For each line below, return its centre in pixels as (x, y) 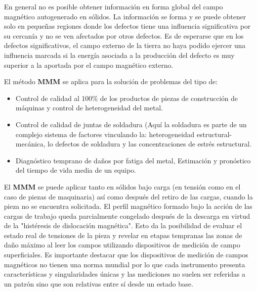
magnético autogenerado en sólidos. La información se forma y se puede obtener (125, 16)
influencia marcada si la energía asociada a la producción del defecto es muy (119, 55)
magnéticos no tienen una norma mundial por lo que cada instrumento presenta (125, 264)
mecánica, (30, 144)
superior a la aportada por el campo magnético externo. (89, 65)
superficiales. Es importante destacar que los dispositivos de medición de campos (126, 255)
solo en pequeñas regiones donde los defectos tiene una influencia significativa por (127, 26)
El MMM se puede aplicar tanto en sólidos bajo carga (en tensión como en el (122, 186)
